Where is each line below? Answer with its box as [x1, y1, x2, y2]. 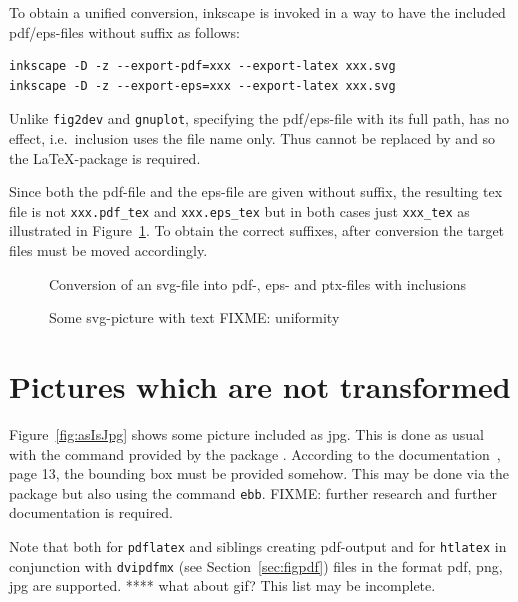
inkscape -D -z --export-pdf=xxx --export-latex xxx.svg [9, 59, 396, 74]
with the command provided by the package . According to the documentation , [9, 443, 501, 464]
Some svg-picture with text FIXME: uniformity [49, 307, 340, 328]
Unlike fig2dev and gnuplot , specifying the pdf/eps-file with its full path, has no [9, 108, 510, 129]
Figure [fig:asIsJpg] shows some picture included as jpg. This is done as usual [9, 423, 484, 444]
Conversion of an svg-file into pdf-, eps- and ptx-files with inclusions [49, 273, 467, 294]
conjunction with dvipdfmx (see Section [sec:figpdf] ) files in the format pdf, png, [9, 555, 503, 576]
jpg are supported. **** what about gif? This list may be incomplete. [9, 575, 436, 596]
